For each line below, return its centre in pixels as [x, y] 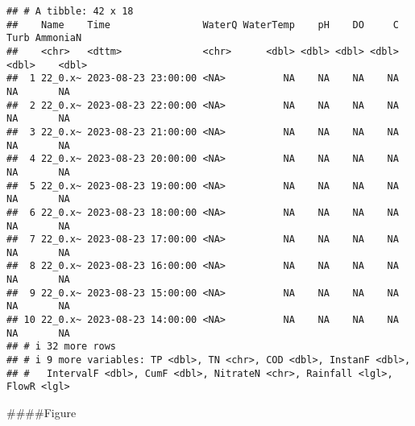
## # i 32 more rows [62, 347]
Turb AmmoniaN [44, 38]
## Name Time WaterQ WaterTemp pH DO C [203, 25]
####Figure [41, 413]
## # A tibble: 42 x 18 [70, 11]
